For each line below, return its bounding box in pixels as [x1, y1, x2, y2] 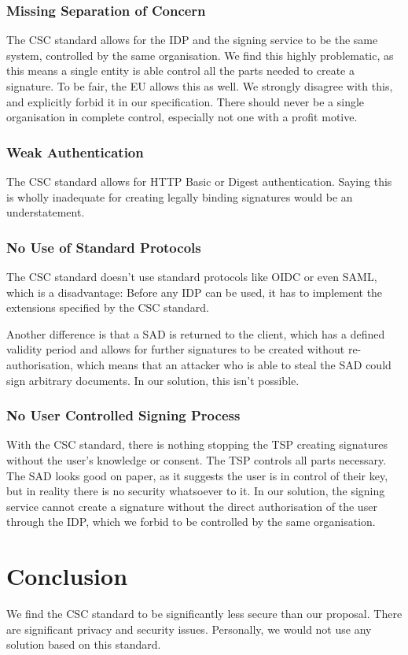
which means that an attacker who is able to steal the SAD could [76, 356, 391, 372]
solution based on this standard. [6, 636, 161, 653]
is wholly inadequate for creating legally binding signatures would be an [6, 188, 353, 205]
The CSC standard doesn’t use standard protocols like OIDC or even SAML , [6, 268, 377, 284]
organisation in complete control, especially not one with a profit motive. [6, 109, 358, 125]
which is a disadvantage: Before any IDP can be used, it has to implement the [6, 283, 383, 300]
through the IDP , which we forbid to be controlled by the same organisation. [6, 513, 376, 530]
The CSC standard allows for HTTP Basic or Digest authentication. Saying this [6, 173, 392, 189]
